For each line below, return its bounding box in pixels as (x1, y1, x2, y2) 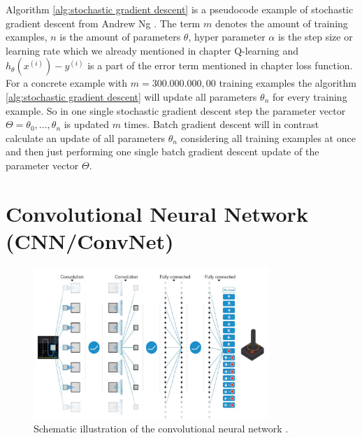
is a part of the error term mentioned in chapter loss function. (87, 58, 353, 73)
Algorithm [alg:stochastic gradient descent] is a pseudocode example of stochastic (6, 2, 354, 16)
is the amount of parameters (59, 29, 181, 44)
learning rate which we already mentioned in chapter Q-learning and (6, 43, 299, 57)
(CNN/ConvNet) (6, 226, 174, 255)
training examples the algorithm (219, 76, 356, 90)
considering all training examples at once (180, 130, 356, 145)
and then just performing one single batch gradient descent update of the (6, 144, 319, 159)
